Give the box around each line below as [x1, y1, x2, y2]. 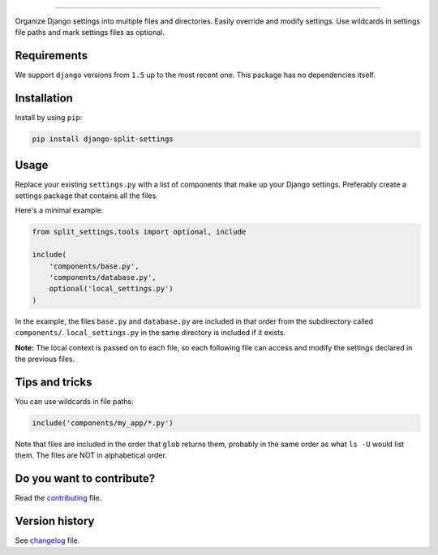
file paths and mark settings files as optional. [15, 28, 165, 37]
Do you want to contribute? [15, 471, 156, 486]
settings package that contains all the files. [15, 191, 158, 200]
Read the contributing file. [15, 493, 102, 503]
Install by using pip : [15, 113, 83, 123]
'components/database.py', [49, 273, 157, 282]
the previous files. [15, 354, 75, 364]
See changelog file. [15, 536, 80, 545]
